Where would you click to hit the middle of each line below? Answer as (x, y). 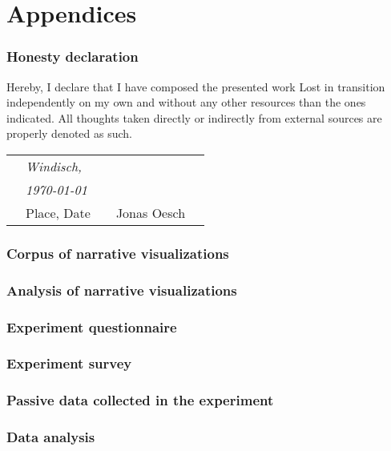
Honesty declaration (73, 56)
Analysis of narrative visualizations (122, 290)
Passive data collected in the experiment (140, 400)
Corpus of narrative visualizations (118, 253)
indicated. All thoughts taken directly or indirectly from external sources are (194, 117)
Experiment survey (69, 363)
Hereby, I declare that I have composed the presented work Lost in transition (196, 86)
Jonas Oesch (151, 212)
